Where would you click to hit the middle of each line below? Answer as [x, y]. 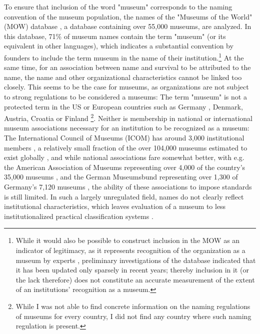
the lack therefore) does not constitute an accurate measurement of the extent [135, 279]
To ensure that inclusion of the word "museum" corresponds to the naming [118, 6]
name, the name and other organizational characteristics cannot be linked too [123, 77]
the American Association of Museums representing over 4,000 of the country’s [125, 167]
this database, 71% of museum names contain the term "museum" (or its [115, 36]
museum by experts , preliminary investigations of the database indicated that [136, 260]
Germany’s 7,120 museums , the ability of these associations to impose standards [128, 186]
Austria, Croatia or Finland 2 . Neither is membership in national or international [128, 117]
